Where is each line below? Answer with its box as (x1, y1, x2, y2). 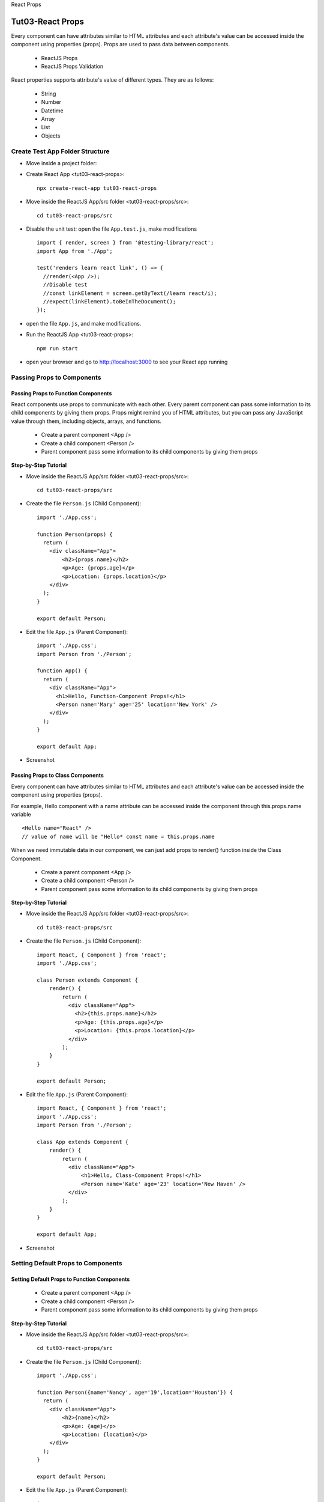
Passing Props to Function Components (11, 389, 112, 397)
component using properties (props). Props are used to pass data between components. (11, 41, 230, 48)
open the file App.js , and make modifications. (26, 320, 142, 327)
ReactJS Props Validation (41, 63, 104, 70)
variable (11, 810, 31, 818)
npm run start (37, 345, 78, 351)
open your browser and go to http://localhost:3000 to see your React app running (26, 358, 228, 365)
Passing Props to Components (11, 373, 101, 382)
